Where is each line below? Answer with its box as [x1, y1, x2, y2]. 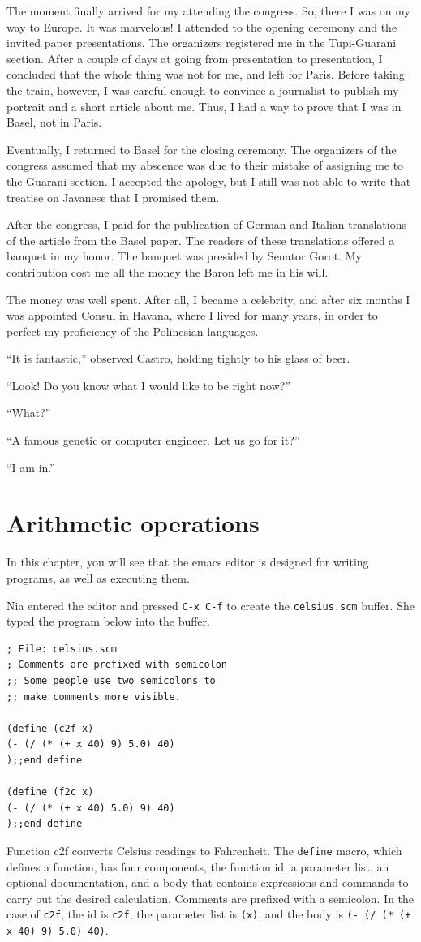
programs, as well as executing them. [6, 569, 190, 586]
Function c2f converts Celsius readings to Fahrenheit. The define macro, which [6, 841, 402, 858]
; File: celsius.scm [6, 643, 118, 655]
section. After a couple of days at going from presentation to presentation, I [6, 49, 383, 67]
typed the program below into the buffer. [6, 613, 210, 630]
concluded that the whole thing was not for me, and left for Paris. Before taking [6, 66, 405, 83]
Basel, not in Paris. [6, 114, 102, 131]
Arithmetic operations [6, 506, 260, 540]
